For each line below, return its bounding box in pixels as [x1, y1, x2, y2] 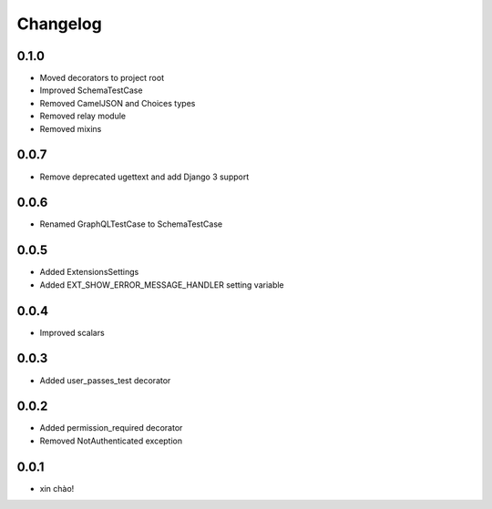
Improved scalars [39, 327, 105, 338]
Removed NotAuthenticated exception [39, 435, 182, 446]
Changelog [16, 14, 102, 34]
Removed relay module [39, 110, 127, 122]
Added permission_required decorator [39, 422, 183, 433]
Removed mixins [39, 123, 102, 134]
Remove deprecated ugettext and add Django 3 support [39, 171, 250, 182]
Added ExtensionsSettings [39, 267, 139, 278]
